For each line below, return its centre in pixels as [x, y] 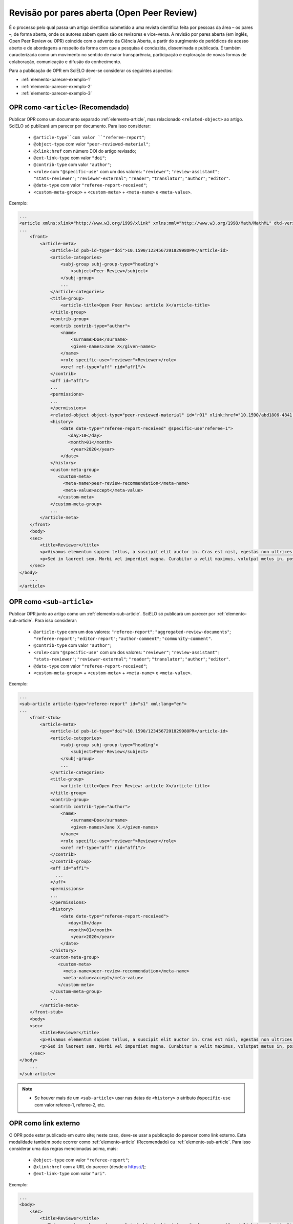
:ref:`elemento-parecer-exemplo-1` [56, 80]
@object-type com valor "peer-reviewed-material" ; [92, 144]
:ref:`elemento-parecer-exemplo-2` [57, 86]
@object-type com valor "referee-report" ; [81, 1160]
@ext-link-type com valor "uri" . [70, 1174]
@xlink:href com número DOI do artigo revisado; [85, 151]
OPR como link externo [44, 1123]
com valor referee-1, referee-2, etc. [70, 1105]
